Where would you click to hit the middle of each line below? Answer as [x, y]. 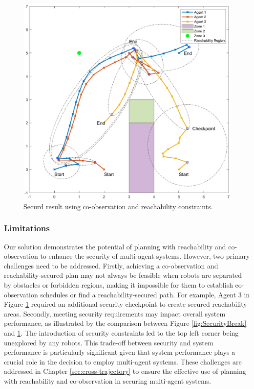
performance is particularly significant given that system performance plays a [120, 352]
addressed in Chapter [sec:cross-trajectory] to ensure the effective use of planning [125, 371]
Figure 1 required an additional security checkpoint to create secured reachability [126, 304]
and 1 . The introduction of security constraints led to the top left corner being [121, 332]
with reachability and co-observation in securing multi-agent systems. [107, 380]
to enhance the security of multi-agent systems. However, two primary [145, 256]
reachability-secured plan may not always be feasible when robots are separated [123, 275]
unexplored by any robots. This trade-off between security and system [109, 342]
